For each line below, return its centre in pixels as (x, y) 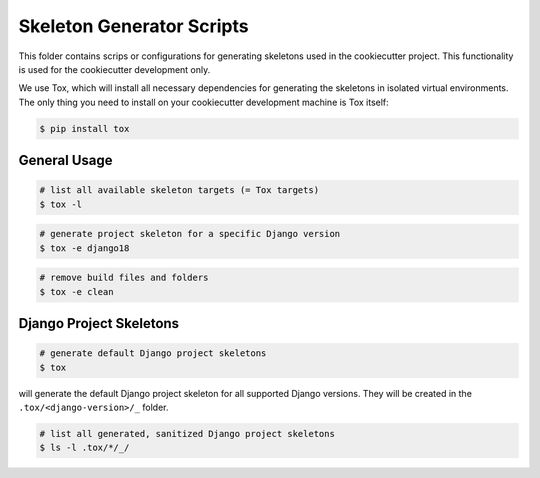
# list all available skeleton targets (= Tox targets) (179, 190)
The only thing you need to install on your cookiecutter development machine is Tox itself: (203, 102)
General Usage (66, 160)
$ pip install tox (84, 128)
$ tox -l (61, 204)
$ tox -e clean (76, 291)
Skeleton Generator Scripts (133, 26)
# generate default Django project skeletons (153, 353)
